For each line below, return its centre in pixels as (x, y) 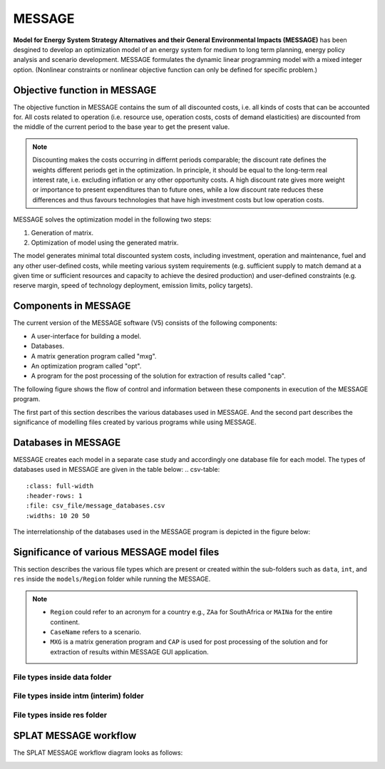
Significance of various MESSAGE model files (116, 552)
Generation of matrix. (62, 232)
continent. (65, 622)
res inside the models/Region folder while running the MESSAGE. (112, 579)
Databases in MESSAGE (67, 442)
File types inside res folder (60, 715)
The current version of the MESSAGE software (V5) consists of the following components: (145, 323)
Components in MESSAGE (72, 306)
